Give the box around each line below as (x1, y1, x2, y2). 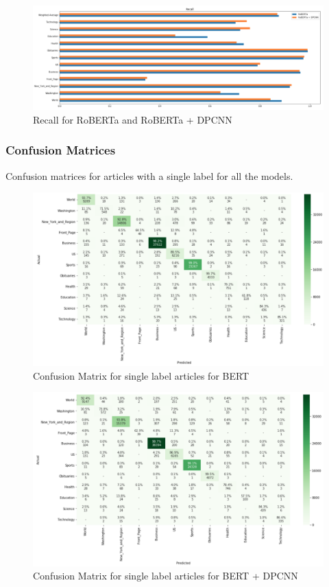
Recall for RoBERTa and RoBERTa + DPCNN (33, 112, 232, 126)
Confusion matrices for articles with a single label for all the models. (5, 168, 293, 183)
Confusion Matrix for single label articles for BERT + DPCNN (33, 568, 298, 583)
